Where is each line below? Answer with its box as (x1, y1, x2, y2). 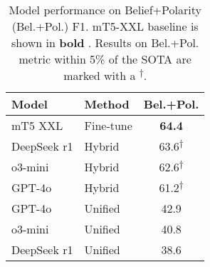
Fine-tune (84, 117, 132, 133)
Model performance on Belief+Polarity (9, 1, 201, 18)
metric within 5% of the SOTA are (19, 51, 191, 67)
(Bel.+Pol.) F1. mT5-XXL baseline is (11, 18, 199, 34)
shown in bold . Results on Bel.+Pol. (11, 34, 199, 51)
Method (84, 96, 130, 112)
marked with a (63, 67, 136, 84)
